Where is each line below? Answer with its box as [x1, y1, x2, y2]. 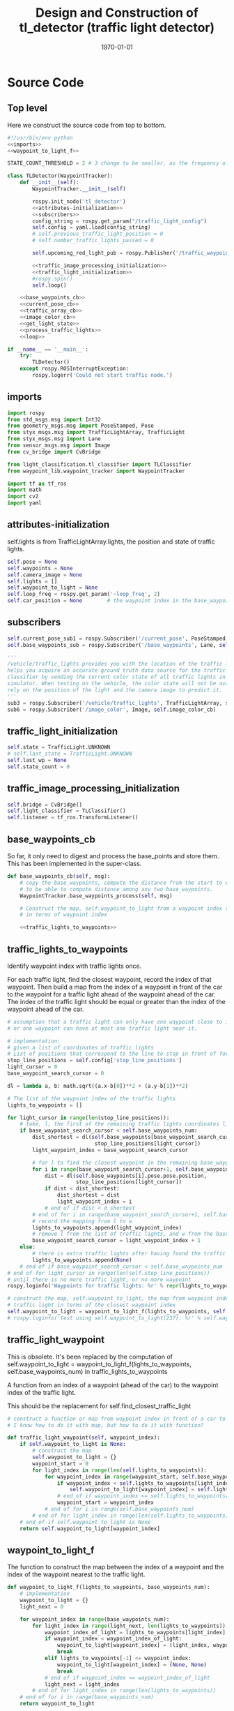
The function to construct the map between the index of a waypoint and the [7, 1563, 224, 1571]
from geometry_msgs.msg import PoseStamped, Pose [7, 422, 155, 430]
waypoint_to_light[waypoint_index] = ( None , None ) [56, 1661, 208, 1668]
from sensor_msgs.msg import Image [7, 442, 111, 449]
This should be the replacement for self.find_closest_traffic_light [7, 1401, 192, 1410]
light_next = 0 [19, 1603, 64, 1610]
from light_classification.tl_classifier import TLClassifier [7, 461, 192, 468]
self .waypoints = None [7, 565, 73, 571]
